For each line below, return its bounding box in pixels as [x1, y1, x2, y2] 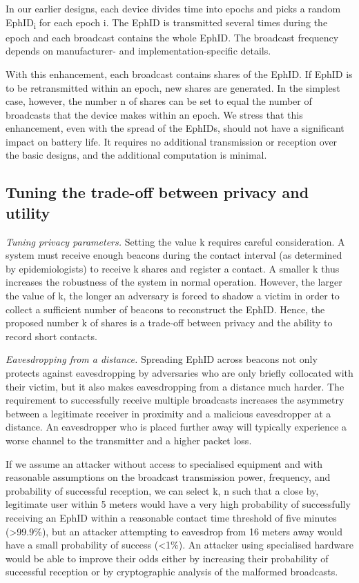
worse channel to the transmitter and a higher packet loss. [6, 433, 252, 447]
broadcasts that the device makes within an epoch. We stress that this [6, 107, 303, 121]
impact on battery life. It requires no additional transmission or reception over [6, 134, 338, 148]
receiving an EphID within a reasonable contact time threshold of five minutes [6, 510, 337, 524]
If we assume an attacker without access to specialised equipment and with [6, 456, 322, 471]
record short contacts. [6, 328, 97, 343]
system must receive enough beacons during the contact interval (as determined [6, 248, 342, 262]
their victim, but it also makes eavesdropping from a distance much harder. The [6, 379, 345, 393]
